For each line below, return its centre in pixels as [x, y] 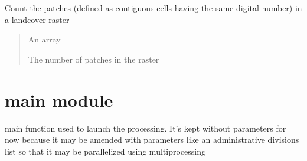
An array [44, 39]
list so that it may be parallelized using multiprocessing [105, 151]
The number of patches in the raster [94, 59]
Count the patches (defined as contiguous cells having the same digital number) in [153, 8]
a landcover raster [37, 19]
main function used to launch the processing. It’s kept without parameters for [146, 128]
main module [59, 99]
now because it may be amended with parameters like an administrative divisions [152, 139]
